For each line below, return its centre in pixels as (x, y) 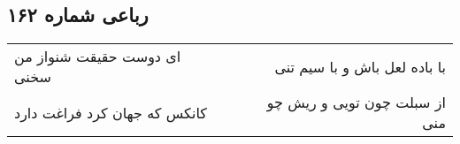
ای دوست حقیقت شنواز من (98, 57)
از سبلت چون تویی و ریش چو (356, 102)
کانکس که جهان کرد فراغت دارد (111, 112)
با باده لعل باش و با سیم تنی (360, 66)
